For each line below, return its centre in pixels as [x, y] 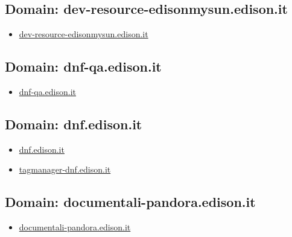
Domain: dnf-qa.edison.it [83, 66]
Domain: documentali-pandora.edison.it [130, 202]
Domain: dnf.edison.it [74, 124]
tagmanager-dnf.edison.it [65, 169]
